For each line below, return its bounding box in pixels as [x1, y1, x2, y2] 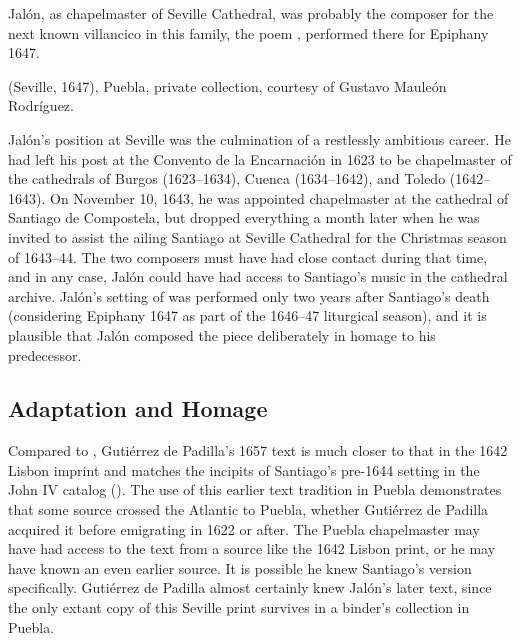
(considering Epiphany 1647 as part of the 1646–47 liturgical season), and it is [8, 305, 487, 326]
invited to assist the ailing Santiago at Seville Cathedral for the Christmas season [8, 226, 507, 247]
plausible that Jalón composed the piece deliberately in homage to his [8, 324, 436, 345]
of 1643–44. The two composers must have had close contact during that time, [8, 246, 488, 267]
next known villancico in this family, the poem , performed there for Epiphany [8, 22, 489, 43]
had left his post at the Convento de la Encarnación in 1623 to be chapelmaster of [8, 148, 512, 169]
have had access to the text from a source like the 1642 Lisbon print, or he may [8, 538, 496, 559]
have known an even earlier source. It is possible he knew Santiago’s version [8, 557, 472, 578]
